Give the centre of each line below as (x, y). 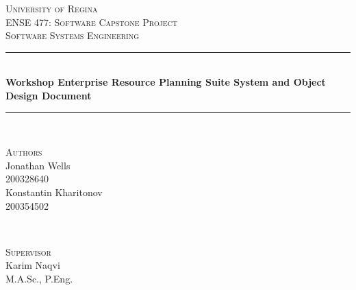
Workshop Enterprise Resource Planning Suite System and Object (166, 82)
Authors (24, 152)
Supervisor (28, 251)
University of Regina (52, 8)
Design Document (49, 95)
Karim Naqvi (33, 265)
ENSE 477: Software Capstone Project (92, 22)
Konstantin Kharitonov (54, 192)
